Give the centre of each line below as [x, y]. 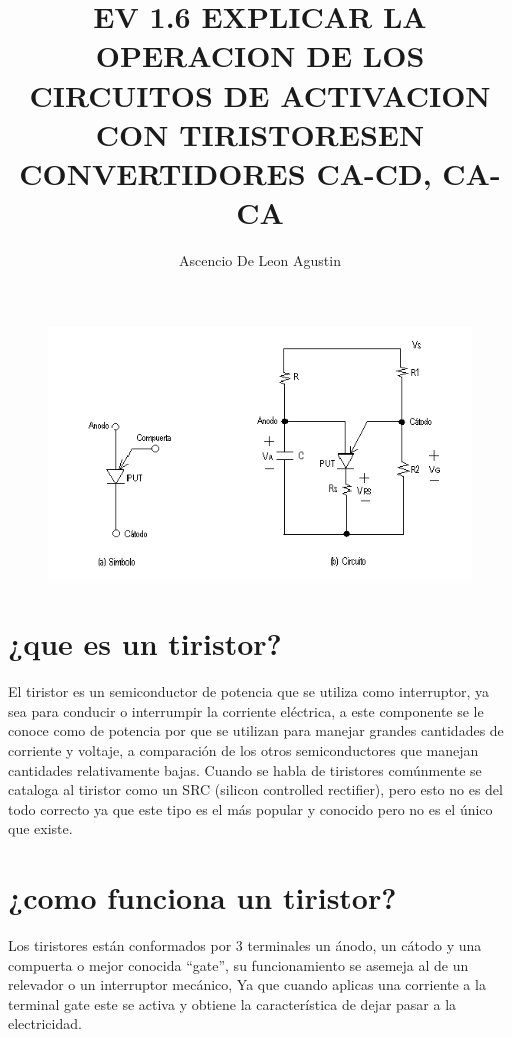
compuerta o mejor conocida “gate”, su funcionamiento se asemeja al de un [238, 964]
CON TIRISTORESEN [260, 133]
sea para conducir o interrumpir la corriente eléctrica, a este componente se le [246, 710]
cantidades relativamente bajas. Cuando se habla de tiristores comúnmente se [245, 769]
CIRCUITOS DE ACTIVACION [260, 94]
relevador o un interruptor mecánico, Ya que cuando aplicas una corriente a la [247, 984]
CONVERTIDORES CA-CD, [225, 172]
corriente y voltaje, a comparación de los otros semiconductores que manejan [243, 749]
